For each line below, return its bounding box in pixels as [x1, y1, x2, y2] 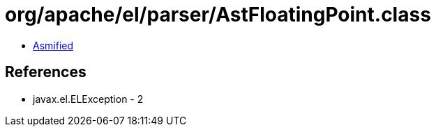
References [5, 63, 87, 81]
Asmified [33, 39, 74, 51]
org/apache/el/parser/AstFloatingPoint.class [5, 3, 431, 26]
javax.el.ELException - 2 [33, 92, 144, 105]
